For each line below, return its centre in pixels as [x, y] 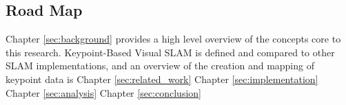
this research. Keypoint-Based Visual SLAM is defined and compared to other [170, 52]
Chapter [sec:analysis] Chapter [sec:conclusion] [103, 92]
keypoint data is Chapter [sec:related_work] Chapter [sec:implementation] [162, 79]
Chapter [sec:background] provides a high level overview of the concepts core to [173, 39]
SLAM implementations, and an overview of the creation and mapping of [160, 66]
